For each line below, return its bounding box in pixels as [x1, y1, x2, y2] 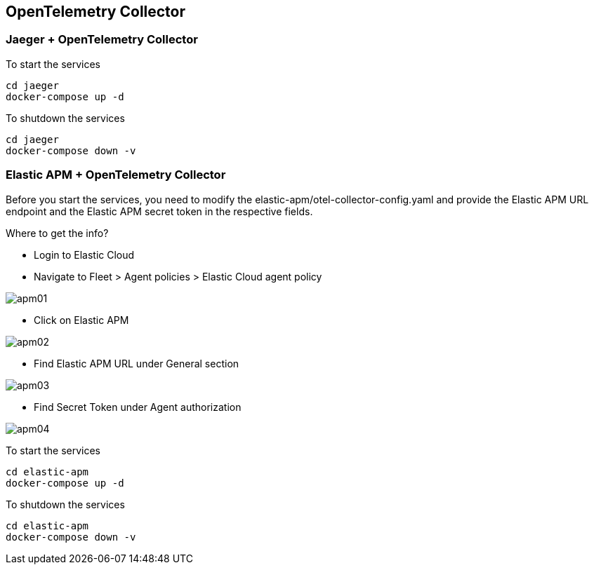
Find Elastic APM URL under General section [34, 357, 239, 369]
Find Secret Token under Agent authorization [34, 400, 242, 413]
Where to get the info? [6, 226, 109, 239]
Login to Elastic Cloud [34, 248, 135, 261]
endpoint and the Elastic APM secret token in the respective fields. [6, 205, 313, 217]
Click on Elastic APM [34, 313, 129, 326]
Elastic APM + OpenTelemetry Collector [6, 168, 226, 182]
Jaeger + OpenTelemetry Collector [6, 32, 198, 47]
